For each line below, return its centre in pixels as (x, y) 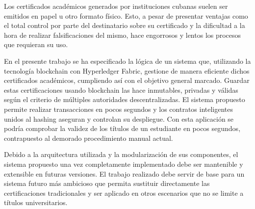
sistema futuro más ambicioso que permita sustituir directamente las (107, 183)
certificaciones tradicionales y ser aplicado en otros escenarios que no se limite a (124, 193)
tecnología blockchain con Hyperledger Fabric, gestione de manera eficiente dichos (127, 70)
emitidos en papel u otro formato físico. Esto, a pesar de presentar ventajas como (126, 15)
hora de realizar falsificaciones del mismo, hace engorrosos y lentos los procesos (123, 35)
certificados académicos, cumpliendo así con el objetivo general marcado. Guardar (127, 80)
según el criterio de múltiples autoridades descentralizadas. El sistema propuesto (125, 99)
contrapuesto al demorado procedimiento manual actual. (89, 138)
